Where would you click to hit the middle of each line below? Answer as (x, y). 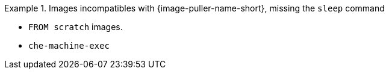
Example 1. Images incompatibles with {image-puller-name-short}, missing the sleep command (194, 8)
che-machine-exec (69, 46)
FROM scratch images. (76, 27)
